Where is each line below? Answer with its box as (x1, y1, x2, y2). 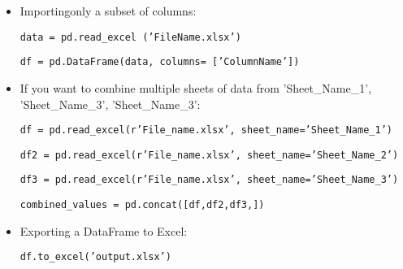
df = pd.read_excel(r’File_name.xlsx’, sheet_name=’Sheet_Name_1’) (19, 124, 392, 137)
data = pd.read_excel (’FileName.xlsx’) (19, 31, 241, 43)
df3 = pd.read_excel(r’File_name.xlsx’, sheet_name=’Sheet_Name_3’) (19, 174, 399, 186)
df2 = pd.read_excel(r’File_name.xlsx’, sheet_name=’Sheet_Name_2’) (19, 149, 399, 161)
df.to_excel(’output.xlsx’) (19, 251, 171, 263)
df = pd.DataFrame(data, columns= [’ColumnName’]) (19, 56, 300, 68)
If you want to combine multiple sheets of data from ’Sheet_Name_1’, (19, 79, 372, 96)
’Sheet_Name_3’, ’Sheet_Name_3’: (19, 95, 201, 112)
